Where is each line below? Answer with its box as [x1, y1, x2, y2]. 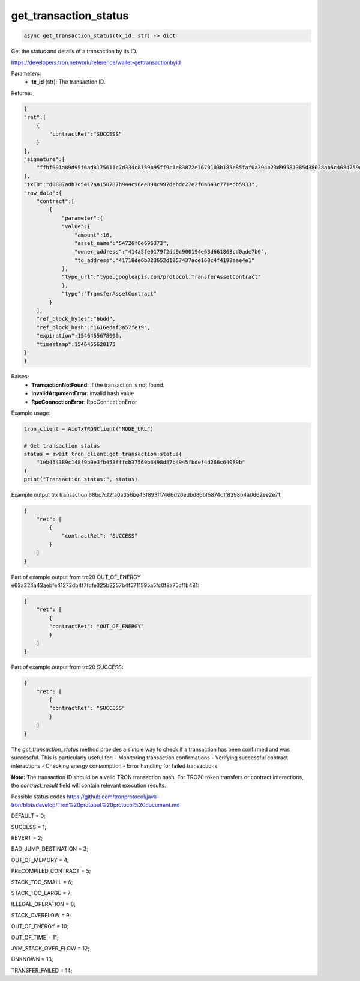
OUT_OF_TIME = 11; [11, 934, 59, 941]
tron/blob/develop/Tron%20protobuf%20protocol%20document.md [11, 801, 180, 808]
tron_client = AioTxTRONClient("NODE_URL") [23, 425, 154, 432]
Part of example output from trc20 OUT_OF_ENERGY [11, 573, 141, 580]
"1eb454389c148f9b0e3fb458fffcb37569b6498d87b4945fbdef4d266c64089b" [36, 459, 245, 466]
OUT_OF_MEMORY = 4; [11, 856, 69, 863]
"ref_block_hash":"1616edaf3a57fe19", [36, 324, 151, 330]
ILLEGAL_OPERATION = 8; [11, 901, 76, 908]
